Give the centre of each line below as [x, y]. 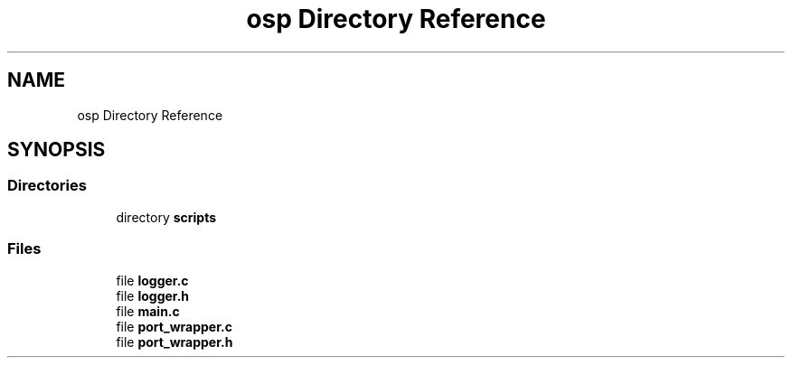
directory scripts [166, 217]
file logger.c [152, 280]
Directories [47, 186]
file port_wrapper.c [174, 326]
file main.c [148, 311]
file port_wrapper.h [174, 342]
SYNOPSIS [57, 150]
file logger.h [153, 295]
